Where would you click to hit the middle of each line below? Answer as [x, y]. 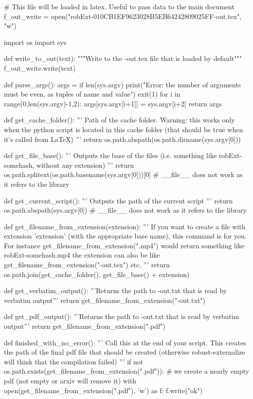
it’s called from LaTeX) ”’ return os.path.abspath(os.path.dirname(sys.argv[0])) [123, 139]
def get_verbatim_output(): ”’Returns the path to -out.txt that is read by [116, 290]
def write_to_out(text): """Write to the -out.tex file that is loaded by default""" [123, 58]
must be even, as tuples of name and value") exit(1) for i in [92, 94]
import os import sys [35, 42]
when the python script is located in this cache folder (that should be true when [124, 129]
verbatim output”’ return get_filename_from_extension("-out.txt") [105, 300]
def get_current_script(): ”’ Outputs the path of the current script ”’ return [118, 200]
